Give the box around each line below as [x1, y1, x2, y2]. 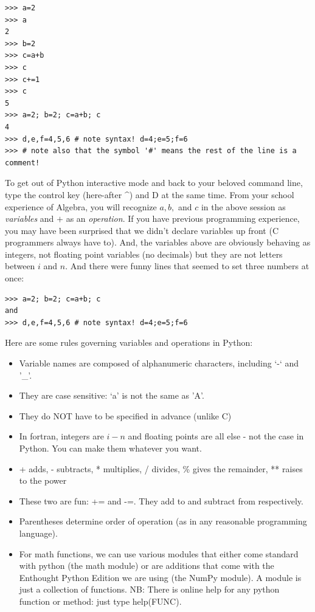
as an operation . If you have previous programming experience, [66, 212, 300, 225]
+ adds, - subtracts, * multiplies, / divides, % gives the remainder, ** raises [19, 462, 303, 475]
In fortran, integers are [19, 430, 104, 442]
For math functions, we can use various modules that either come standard [19, 547, 299, 560]
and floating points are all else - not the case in [128, 430, 304, 442]
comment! [5, 158, 40, 167]
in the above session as [201, 200, 286, 213]
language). [19, 526, 58, 539]
